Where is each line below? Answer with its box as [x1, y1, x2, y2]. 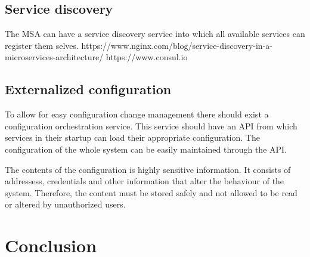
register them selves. [5, 39, 79, 51]
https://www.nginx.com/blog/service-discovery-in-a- [81, 39, 272, 51]
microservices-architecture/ [5, 51, 104, 63]
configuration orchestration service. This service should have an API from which [5, 119, 297, 132]
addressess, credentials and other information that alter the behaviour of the [5, 175, 284, 187]
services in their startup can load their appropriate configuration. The [5, 131, 260, 144]
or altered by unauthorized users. [5, 198, 126, 210]
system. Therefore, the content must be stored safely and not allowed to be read [5, 186, 297, 199]
